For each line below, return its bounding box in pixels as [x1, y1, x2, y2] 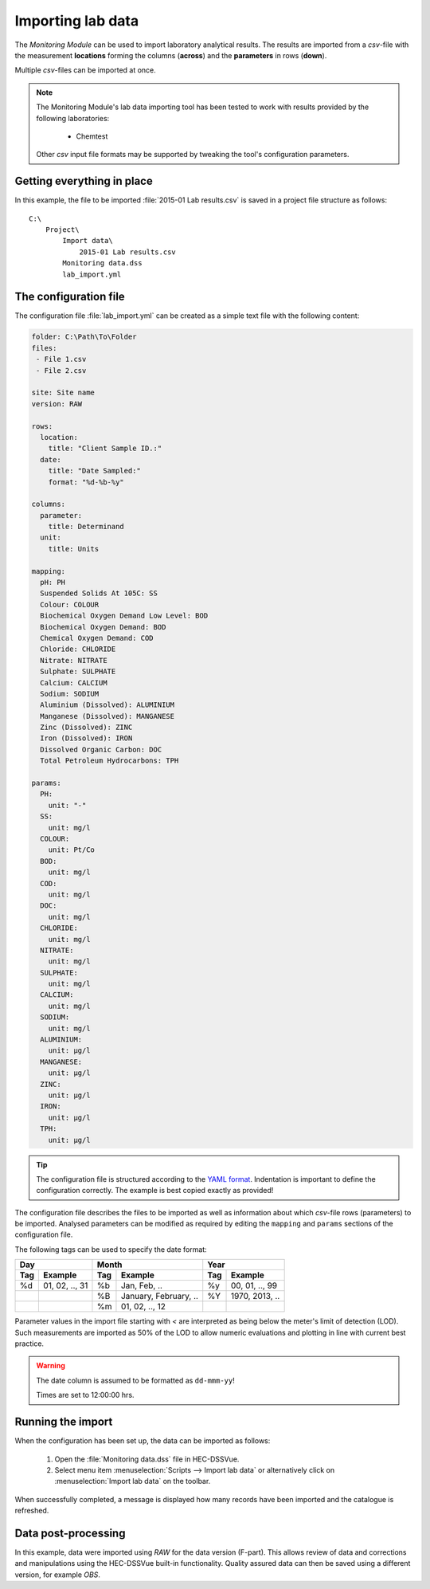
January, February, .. [120, 1291, 199, 1302]
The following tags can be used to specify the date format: [14, 1244, 207, 1254]
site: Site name [31, 388, 96, 398]
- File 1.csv [36, 355, 87, 364]
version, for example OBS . [14, 1570, 101, 1579]
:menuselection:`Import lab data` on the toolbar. [54, 1477, 211, 1486]
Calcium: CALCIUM [40, 678, 107, 687]
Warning [36, 1361, 65, 1371]
